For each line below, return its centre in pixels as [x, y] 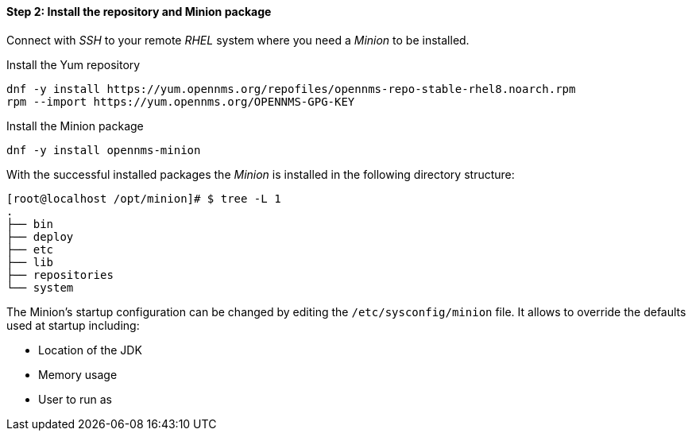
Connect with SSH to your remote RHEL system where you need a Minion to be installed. [238, 40]
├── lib [30, 262]
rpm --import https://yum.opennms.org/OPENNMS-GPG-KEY [181, 101]
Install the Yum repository [73, 64]
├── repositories [60, 275]
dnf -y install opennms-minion [104, 150]
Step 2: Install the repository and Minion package [139, 12]
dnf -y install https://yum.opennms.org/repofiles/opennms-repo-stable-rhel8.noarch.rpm [291, 89]
